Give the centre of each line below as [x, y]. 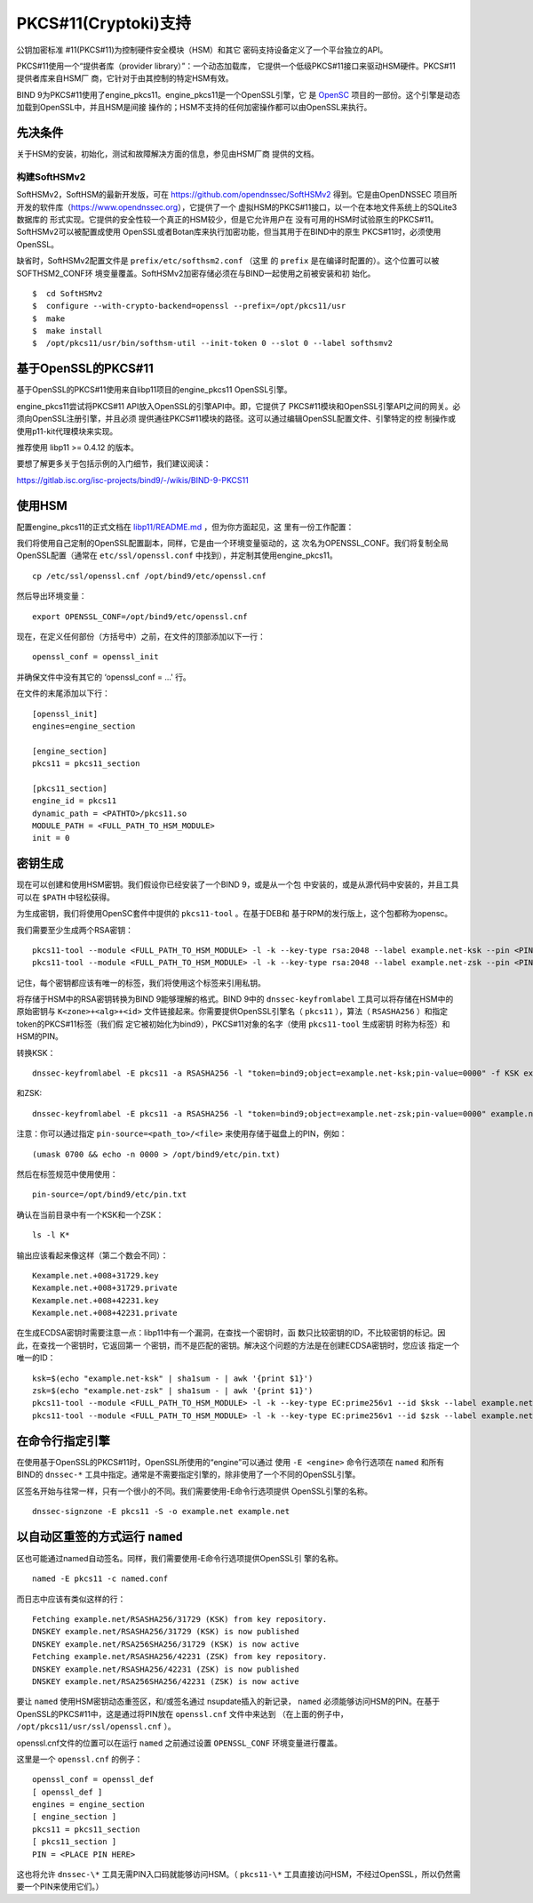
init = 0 [51, 838]
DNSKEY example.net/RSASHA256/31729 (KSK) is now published [166, 1632]
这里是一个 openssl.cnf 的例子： [80, 1759]
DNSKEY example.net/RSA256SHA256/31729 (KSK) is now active [166, 1644]
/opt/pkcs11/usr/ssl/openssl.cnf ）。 [96, 1727]
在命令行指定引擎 [63, 1441]
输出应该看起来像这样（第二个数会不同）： [92, 1255]
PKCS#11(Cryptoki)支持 [103, 23]
